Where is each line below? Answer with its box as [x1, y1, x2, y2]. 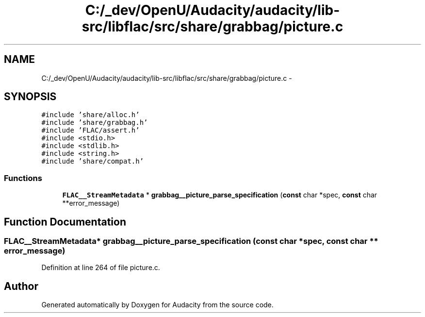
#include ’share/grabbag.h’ [41, 119, 148, 127]
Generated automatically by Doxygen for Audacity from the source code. [41, 301, 274, 309]
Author [4, 280, 38, 292]
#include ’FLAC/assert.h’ [41, 126, 140, 135]
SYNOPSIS [4, 91, 57, 103]
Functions [4, 173, 42, 183]
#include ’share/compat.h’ [41, 157, 144, 166]
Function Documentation [4, 215, 126, 228]
